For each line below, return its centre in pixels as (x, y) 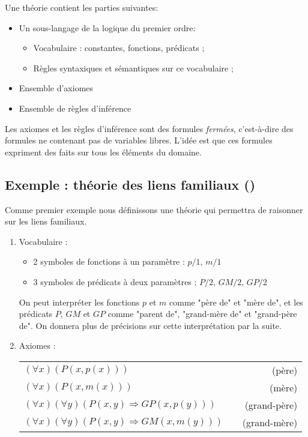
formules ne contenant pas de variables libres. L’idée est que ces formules (139, 140)
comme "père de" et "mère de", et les (236, 302)
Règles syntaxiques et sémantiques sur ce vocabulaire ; (133, 68)
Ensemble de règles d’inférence (75, 108)
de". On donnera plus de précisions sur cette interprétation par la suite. (150, 325)
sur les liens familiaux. (46, 221)
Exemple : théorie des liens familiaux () (130, 184)
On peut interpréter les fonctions (79, 302)
